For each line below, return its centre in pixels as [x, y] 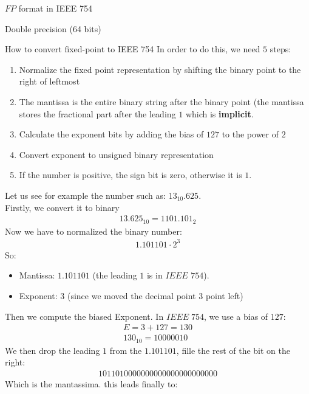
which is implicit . [219, 113]
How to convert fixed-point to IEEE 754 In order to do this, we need [133, 49]
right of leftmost [49, 81]
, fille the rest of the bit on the [233, 350]
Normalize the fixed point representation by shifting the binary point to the [160, 69]
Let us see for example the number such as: [85, 195]
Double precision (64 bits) [53, 28]
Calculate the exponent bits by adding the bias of [111, 134]
